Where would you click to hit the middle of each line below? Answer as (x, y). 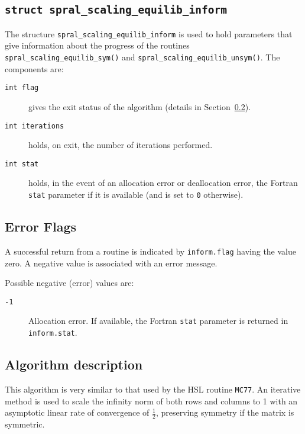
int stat (22, 164)
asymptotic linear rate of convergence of (77, 412)
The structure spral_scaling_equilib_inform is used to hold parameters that (149, 33)
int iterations (35, 126)
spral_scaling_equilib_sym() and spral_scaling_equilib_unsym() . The (142, 57)
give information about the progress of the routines (97, 45)
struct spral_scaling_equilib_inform (116, 10)
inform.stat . (53, 332)
